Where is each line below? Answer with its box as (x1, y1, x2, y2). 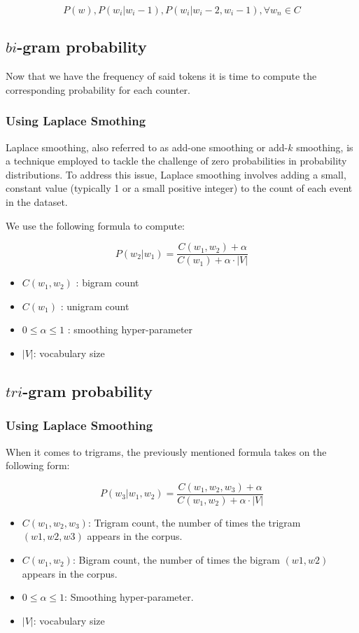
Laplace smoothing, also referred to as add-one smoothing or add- (6, 139, 288, 154)
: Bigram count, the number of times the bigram (72, 552, 280, 567)
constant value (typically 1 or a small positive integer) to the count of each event (6, 181, 353, 195)
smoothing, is (296, 139, 353, 154)
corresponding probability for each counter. (6, 82, 190, 97)
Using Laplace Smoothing (6, 417, 153, 434)
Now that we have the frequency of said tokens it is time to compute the (6, 69, 317, 83)
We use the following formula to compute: (6, 218, 185, 232)
